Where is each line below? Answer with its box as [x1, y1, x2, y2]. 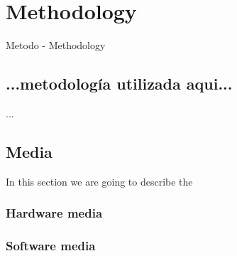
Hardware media [6, 204, 103, 222]
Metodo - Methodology [6, 38, 106, 53]
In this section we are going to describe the [6, 174, 193, 188]
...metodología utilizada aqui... [6, 73, 233, 95]
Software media [6, 237, 96, 255]
